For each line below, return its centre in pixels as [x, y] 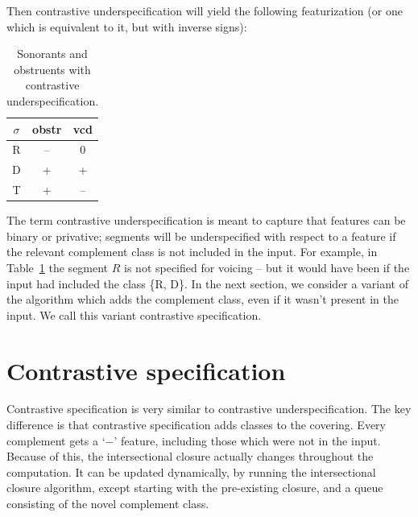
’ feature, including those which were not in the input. [247, 440]
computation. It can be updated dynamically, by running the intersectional [191, 472]
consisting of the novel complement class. [108, 504]
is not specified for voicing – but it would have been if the [267, 267]
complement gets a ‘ [56, 440]
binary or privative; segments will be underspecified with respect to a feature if [201, 236]
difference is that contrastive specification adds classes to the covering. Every [197, 425]
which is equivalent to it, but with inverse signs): [127, 26]
